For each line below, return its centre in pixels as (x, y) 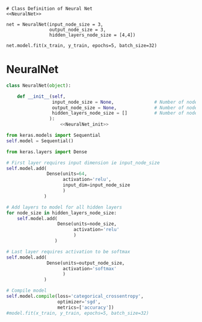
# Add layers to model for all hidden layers (64, 207)
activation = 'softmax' (90, 268)
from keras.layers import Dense (47, 152)
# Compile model (26, 291)
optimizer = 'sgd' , (79, 301)
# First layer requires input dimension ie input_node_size (83, 163)
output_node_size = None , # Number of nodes (126, 108)
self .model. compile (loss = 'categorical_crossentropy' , (75, 296)
